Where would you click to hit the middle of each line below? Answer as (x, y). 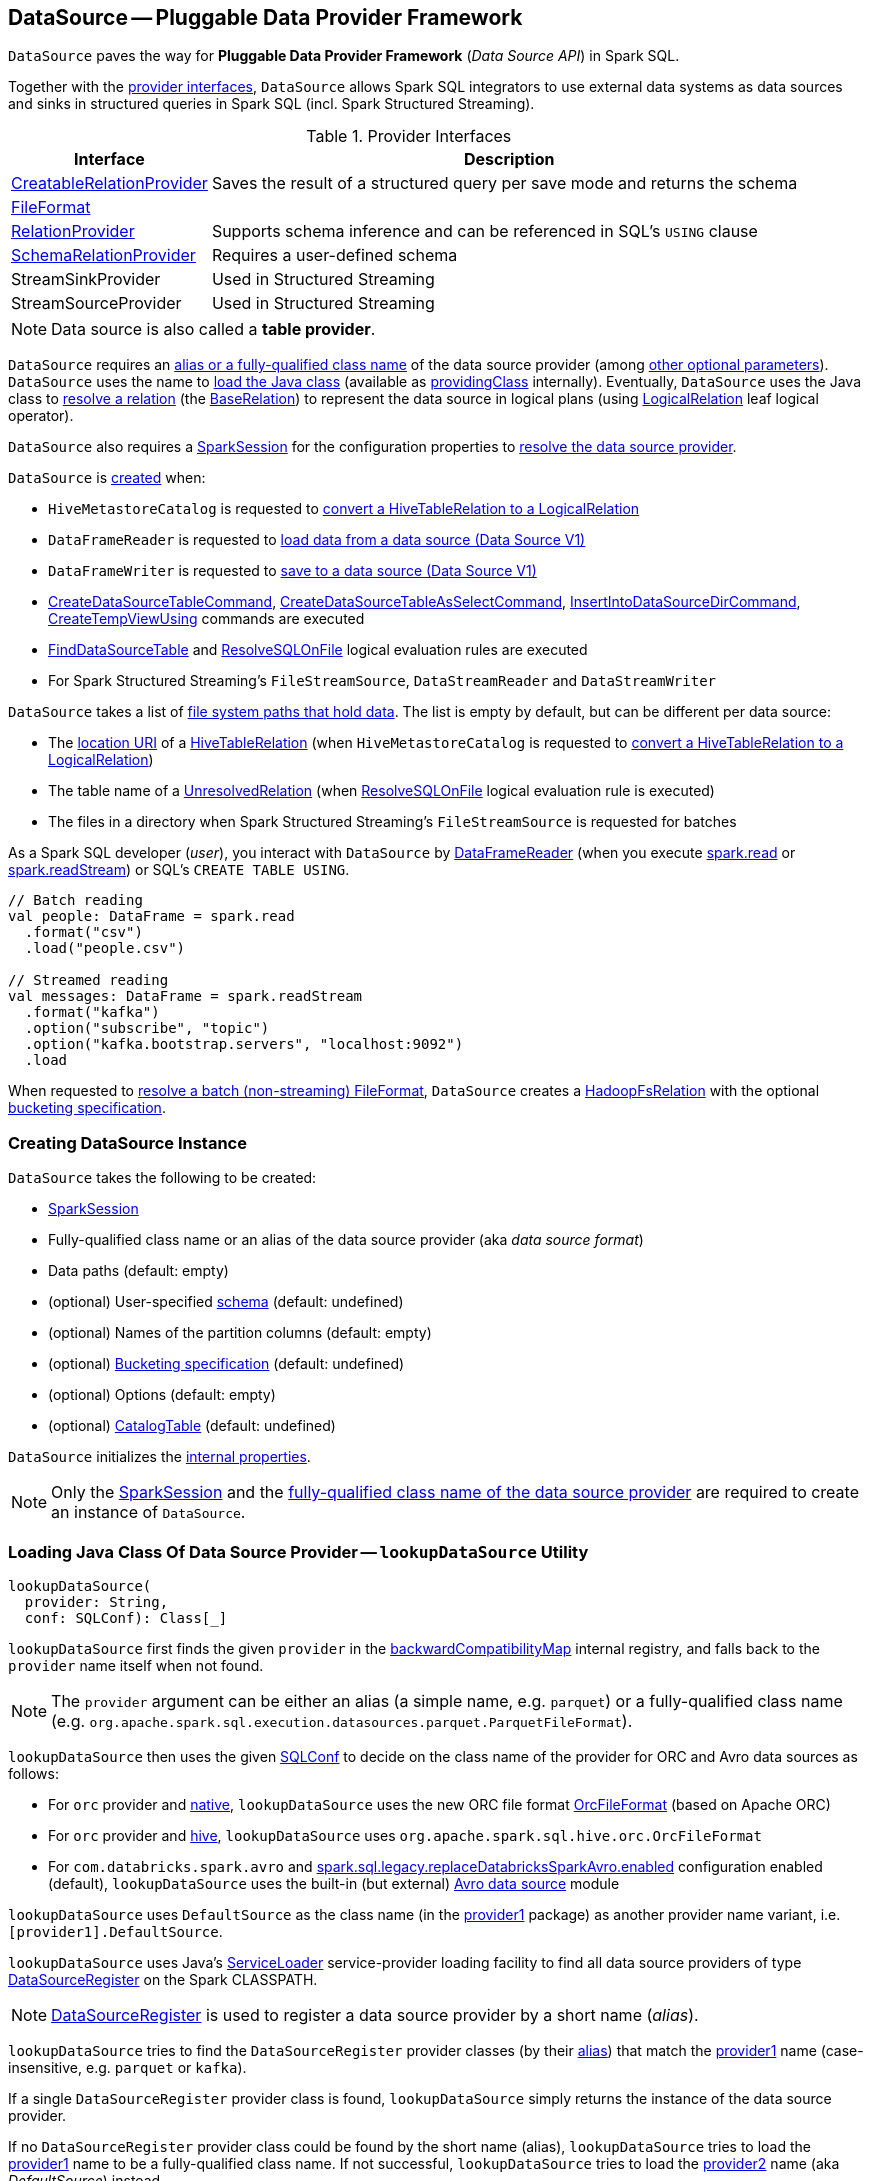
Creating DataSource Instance (127, 1142)
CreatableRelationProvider (109, 183)
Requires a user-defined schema (334, 255)
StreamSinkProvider (86, 279)
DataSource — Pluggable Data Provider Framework (265, 17)
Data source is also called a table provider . (213, 329)
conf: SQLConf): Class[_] (126, 1617)
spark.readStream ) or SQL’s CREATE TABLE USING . (179, 870)
